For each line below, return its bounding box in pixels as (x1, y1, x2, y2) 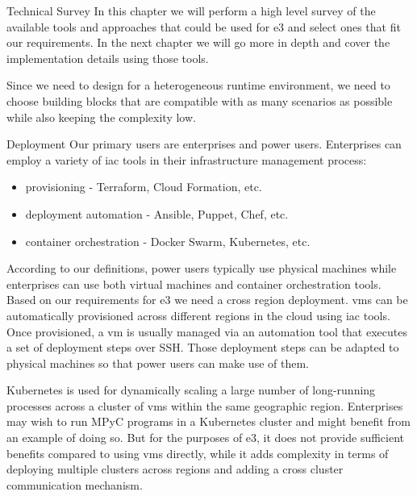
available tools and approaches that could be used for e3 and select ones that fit (6, 18, 401, 35)
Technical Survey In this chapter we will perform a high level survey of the (6, 2, 376, 19)
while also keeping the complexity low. (6, 108, 196, 125)
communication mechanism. (6, 476, 143, 493)
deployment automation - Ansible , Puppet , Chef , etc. (25, 205, 289, 222)
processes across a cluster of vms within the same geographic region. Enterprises (6, 397, 403, 414)
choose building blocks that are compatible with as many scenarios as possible (6, 92, 393, 109)
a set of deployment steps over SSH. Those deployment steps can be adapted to (6, 339, 399, 356)
